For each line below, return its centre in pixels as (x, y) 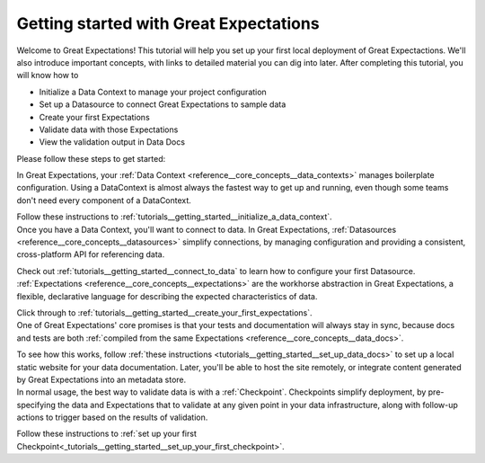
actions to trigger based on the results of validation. (112, 417)
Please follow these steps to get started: (91, 158)
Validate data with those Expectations (109, 129)
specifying (36, 405)
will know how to (48, 76)
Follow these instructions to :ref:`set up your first (106, 434)
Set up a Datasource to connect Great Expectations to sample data (163, 104)
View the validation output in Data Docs (112, 142)
